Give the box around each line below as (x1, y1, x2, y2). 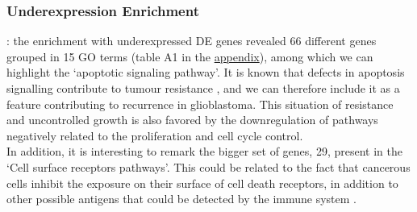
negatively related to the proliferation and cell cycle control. (6, 127, 303, 143)
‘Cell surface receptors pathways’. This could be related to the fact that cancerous (6, 158, 411, 175)
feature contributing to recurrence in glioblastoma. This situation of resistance (6, 95, 394, 112)
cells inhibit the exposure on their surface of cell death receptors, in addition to (6, 174, 398, 191)
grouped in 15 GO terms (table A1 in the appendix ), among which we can (6, 48, 373, 64)
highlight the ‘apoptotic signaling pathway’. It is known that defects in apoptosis (6, 64, 405, 81)
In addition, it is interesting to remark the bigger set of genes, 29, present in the (6, 143, 402, 160)
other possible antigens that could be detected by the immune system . (6, 190, 357, 207)
